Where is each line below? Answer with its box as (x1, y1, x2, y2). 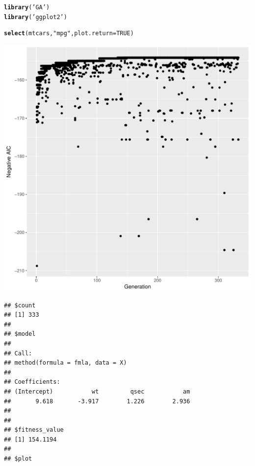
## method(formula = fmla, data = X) (4, 359, 127, 367)
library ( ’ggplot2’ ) (4, 13, 67, 21)
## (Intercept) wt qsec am (4, 388, 190, 395)
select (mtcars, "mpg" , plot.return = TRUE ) (4, 30, 134, 37)
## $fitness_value (4, 426, 64, 434)
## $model (4, 330, 36, 338)
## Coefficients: (4, 378, 60, 386)
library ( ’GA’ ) (4, 4, 50, 11)
